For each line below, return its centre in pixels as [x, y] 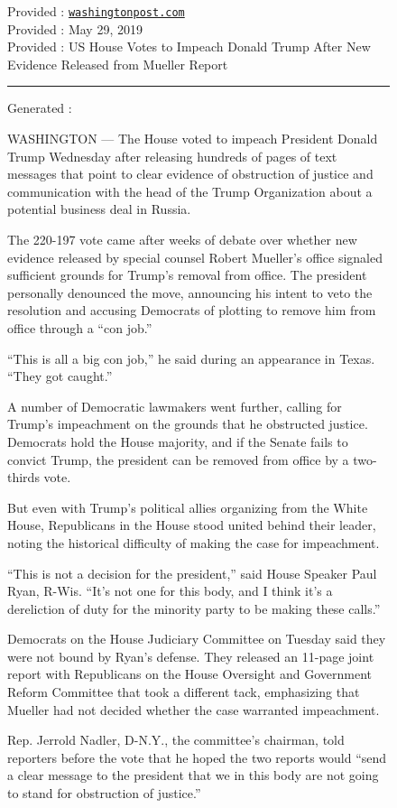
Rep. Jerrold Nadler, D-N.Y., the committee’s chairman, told [176, 740]
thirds [23, 477]
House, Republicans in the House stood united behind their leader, [192, 525]
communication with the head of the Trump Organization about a [190, 191]
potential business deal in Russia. [99, 209]
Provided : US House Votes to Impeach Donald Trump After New [189, 46]
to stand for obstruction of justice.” [104, 793]
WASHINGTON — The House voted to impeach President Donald [193, 139]
